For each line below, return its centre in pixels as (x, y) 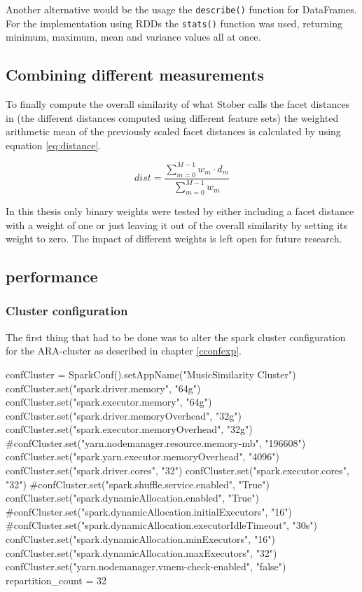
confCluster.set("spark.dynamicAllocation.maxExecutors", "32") (141, 552)
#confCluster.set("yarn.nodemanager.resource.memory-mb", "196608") (156, 442)
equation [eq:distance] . (54, 145)
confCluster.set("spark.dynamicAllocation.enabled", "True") (133, 498)
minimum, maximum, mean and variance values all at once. (133, 37)
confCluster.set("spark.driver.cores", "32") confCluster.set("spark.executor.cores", (177, 470)
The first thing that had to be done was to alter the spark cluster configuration (176, 337)
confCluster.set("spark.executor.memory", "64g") (109, 402)
